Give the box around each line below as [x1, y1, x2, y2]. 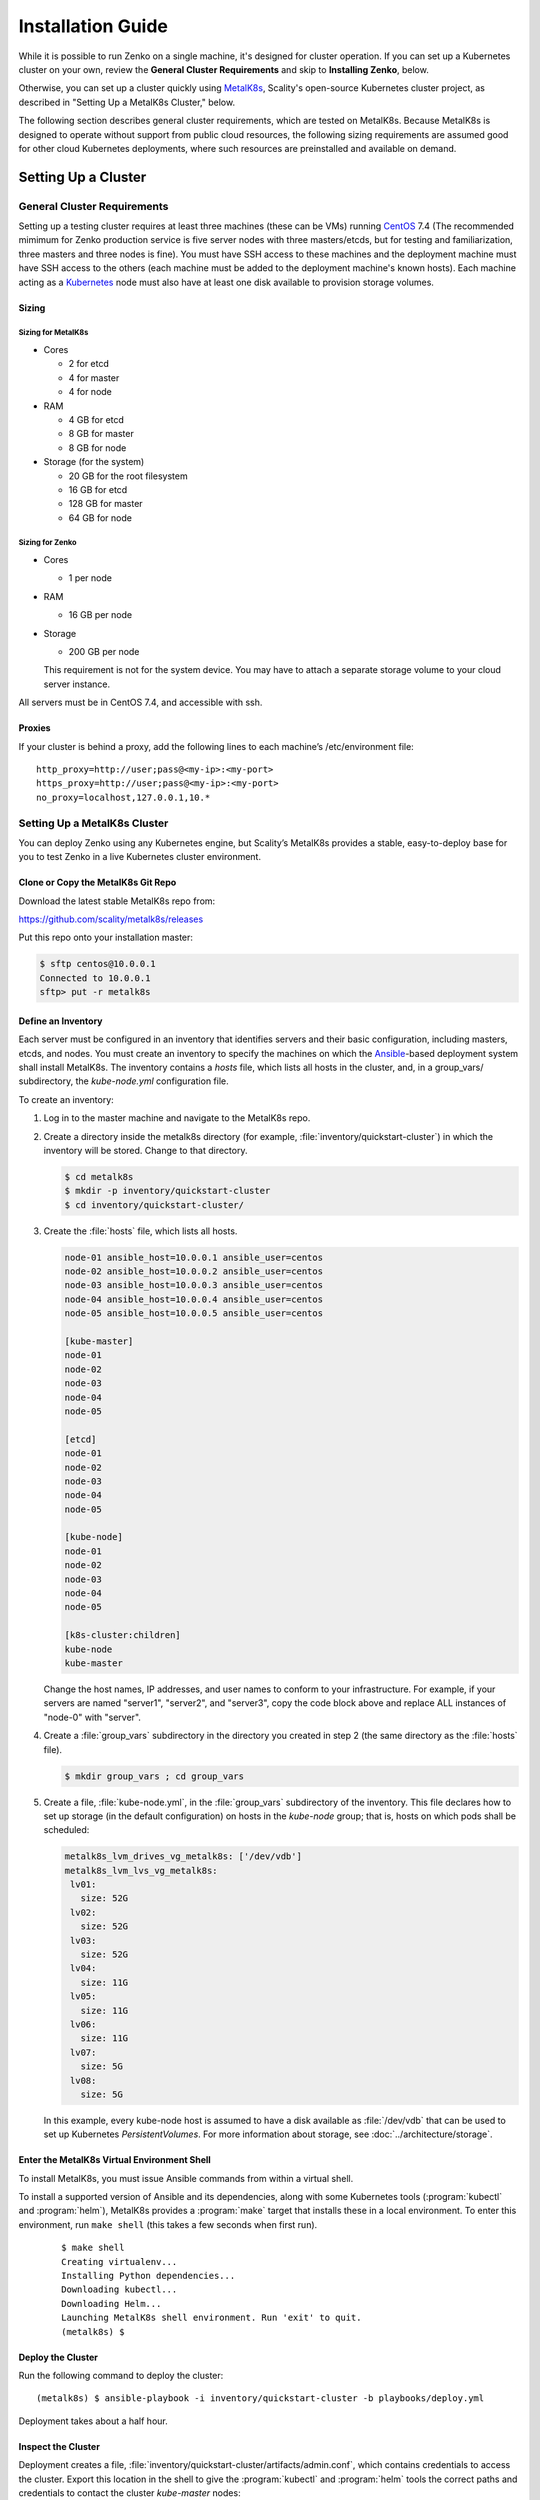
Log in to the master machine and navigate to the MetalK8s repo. [43, 1112, 311, 1124]
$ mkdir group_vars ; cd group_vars [64, 1770, 245, 1782]
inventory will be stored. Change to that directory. [43, 1144, 248, 1156]
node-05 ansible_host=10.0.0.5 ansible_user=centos [64, 1308, 324, 1319]
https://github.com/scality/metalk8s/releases [18, 913, 204, 925]
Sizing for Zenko [18, 538, 77, 548]
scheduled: [43, 1824, 90, 1836]
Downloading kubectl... [61, 2284, 178, 2295]
